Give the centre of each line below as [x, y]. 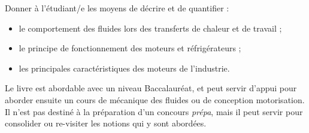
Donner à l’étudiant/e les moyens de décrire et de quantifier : [117, 8]
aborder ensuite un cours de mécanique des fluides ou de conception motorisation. [155, 99]
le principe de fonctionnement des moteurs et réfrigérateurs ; [130, 48]
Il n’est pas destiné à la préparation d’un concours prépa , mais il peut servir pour [154, 111]
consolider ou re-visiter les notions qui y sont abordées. [106, 123]
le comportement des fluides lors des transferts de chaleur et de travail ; [150, 28]
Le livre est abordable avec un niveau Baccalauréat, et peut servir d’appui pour [151, 88]
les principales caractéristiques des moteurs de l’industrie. [124, 68]
